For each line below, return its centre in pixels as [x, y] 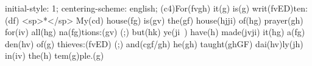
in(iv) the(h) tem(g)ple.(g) [55, 55]
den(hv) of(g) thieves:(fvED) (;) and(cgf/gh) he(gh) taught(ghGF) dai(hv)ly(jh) [154, 43]
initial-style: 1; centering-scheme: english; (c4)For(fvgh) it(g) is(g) [127, 8]
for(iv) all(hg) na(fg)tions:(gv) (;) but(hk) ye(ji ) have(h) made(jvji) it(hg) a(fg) [155, 32]
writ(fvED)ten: [280, 8]
